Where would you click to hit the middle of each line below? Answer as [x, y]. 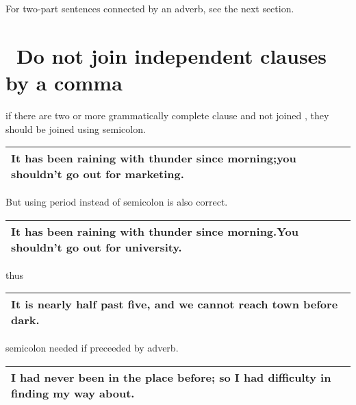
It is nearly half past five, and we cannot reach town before [175, 304]
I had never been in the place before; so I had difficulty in [171, 377]
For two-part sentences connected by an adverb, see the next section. [150, 8]
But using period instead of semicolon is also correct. [117, 202]
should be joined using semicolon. [76, 128]
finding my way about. [73, 393]
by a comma [64, 82]
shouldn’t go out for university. [97, 247]
